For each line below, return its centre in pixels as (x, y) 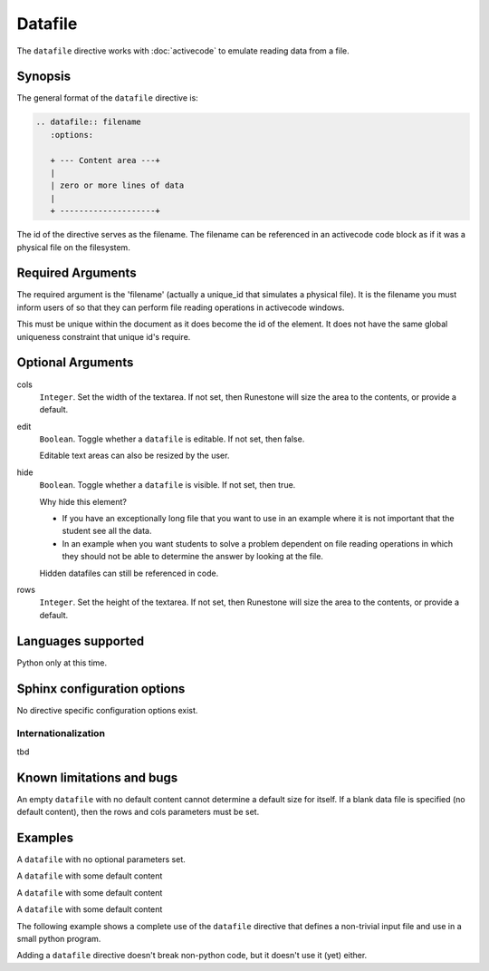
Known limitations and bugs (97, 777)
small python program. (59, 938)
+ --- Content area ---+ (105, 160)
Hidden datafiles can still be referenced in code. (129, 573)
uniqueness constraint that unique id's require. (104, 336)
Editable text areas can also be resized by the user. (134, 456)
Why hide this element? (83, 501)
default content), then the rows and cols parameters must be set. (138, 812)
